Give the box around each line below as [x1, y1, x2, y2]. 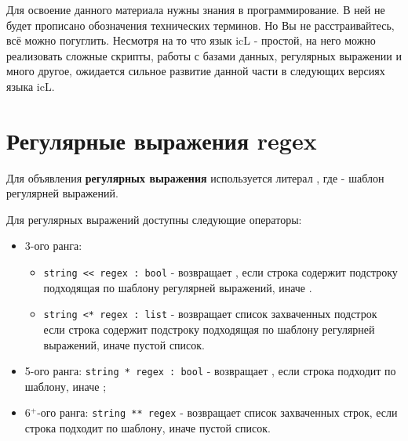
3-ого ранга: [24, 237, 82, 254]
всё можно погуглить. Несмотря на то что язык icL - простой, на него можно [6, 32, 376, 49]
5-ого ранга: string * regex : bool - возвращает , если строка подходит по [24, 363, 396, 379]
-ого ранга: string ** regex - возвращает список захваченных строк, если [37, 404, 398, 421]
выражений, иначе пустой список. [43, 336, 206, 352]
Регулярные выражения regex [6, 124, 317, 156]
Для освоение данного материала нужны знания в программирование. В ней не [6, 2, 385, 17]
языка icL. [6, 78, 55, 94]
